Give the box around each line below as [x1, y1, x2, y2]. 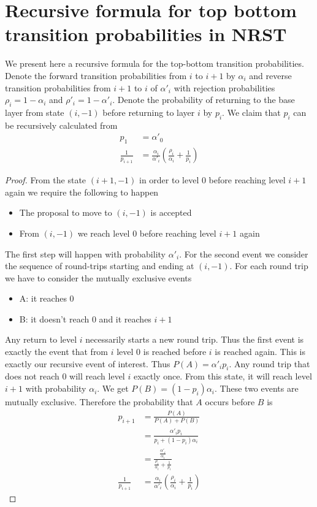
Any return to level [5, 333, 77, 346]
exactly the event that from [5, 345, 109, 358]
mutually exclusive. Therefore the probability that [5, 395, 193, 408]
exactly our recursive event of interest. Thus [5, 357, 170, 370]
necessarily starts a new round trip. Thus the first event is [85, 333, 304, 346]
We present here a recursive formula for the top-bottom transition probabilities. [5, 57, 304, 70]
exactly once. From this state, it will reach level [133, 370, 312, 383]
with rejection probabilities [174, 81, 275, 94]
